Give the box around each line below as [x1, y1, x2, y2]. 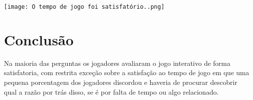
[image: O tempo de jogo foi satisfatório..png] [4, 3, 165, 10]
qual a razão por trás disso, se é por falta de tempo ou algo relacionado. [4, 86, 219, 97]
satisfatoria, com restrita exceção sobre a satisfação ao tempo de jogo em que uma [4, 67, 249, 78]
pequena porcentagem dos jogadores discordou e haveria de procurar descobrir [4, 77, 237, 87]
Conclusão [4, 29, 74, 49]
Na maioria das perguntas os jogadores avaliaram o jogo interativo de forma [4, 58, 231, 68]
